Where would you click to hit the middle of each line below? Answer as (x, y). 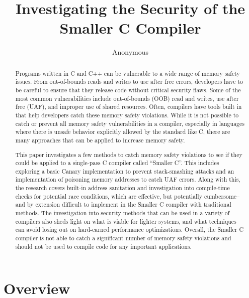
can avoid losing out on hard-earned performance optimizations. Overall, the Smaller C (129, 230)
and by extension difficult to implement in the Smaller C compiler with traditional (123, 204)
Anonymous (130, 52)
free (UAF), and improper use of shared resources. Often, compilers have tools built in (129, 107)
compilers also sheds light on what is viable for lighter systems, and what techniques (126, 221)
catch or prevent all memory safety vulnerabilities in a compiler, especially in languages (130, 123)
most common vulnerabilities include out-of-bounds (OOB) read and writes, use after (127, 98)
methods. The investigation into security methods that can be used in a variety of (122, 213)
